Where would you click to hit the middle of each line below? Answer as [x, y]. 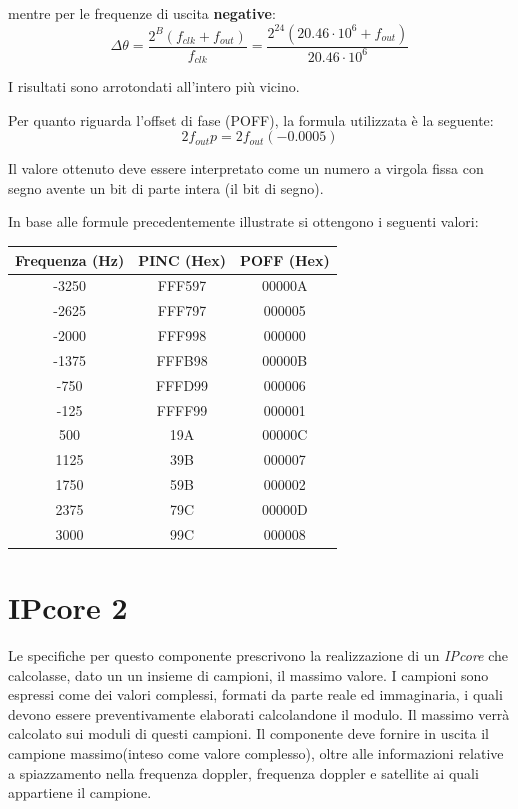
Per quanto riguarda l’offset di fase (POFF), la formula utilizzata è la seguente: [251, 119]
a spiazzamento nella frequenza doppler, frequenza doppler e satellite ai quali [243, 772]
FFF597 [182, 285]
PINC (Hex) [182, 259]
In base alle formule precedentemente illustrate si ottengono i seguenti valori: [243, 221]
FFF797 [182, 310]
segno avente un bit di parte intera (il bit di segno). [166, 187]
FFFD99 [182, 384]
